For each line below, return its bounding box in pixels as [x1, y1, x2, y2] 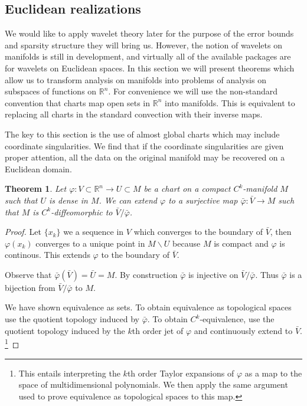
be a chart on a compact [143, 182, 231, 195]
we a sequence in [63, 225, 124, 238]
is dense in [49, 194, 88, 206]
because [172, 237, 201, 249]
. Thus [255, 268, 279, 280]
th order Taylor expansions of [127, 366, 234, 379]
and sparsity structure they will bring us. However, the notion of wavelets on [5, 38, 282, 51]
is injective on [188, 268, 239, 280]
